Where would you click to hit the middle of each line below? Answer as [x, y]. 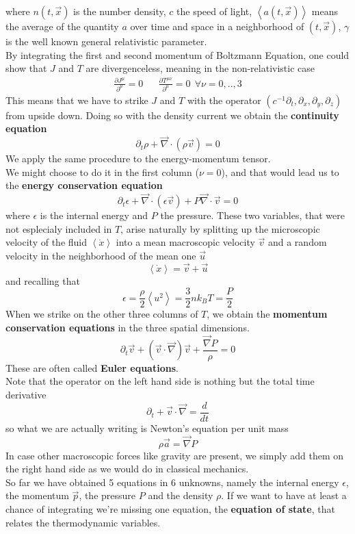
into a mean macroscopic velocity [185, 242]
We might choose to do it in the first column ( [102, 171]
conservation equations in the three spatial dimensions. [128, 328]
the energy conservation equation [84, 185]
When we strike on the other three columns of [102, 314]
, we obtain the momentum [267, 314]
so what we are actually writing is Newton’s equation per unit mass [147, 428]
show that [26, 68]
